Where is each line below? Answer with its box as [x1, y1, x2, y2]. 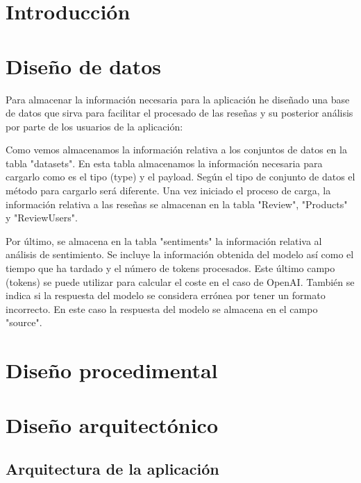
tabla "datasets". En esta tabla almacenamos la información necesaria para [6, 155, 323, 170]
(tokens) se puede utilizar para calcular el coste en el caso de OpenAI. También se [6, 274, 355, 289]
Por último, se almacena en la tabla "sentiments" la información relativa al [6, 233, 322, 248]
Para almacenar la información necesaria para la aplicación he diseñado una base [6, 92, 350, 106]
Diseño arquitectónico [6, 410, 218, 439]
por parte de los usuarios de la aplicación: [6, 119, 183, 133]
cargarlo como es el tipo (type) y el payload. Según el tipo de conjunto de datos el [6, 169, 355, 184]
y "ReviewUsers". [6, 210, 78, 225]
